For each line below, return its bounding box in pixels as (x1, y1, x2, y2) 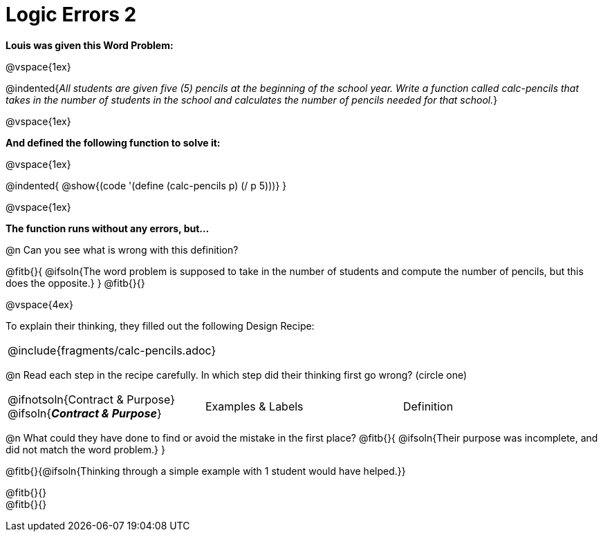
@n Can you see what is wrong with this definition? (6, 243, 239, 256)
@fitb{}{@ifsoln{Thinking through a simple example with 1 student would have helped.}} (6, 464, 406, 477)
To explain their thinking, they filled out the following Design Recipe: (6, 319, 315, 332)
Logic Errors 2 (6, 3, 137, 26)
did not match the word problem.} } (6, 443, 165, 455)
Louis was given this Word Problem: (6, 39, 174, 51)
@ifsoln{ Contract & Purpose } (8, 406, 162, 420)
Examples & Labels (205, 399, 304, 413)
